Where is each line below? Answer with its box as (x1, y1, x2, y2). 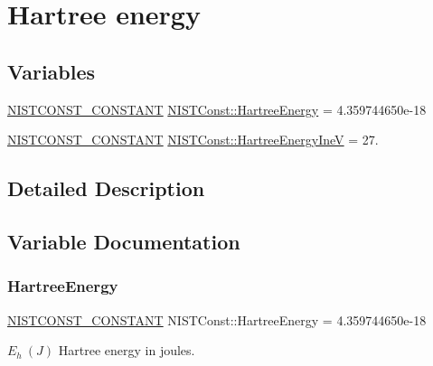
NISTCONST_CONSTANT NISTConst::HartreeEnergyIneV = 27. (7, 130, 379, 149)
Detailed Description (7, 174, 205, 202)
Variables (7, 57, 96, 85)
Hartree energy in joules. (58, 341, 195, 360)
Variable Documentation (7, 227, 240, 255)
